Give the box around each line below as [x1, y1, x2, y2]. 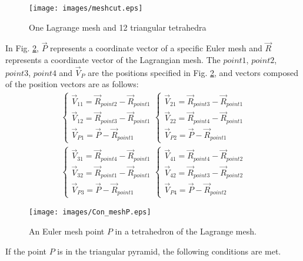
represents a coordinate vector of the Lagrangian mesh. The [5, 54, 221, 66]
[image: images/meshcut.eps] [29, 4, 143, 12]
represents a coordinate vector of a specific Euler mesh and [50, 42, 262, 54]
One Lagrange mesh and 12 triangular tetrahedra [29, 21, 207, 33]
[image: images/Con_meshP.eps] [29, 208, 151, 217]
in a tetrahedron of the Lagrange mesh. [115, 225, 257, 237]
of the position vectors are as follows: [5, 78, 139, 90]
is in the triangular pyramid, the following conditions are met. [57, 245, 281, 257]
